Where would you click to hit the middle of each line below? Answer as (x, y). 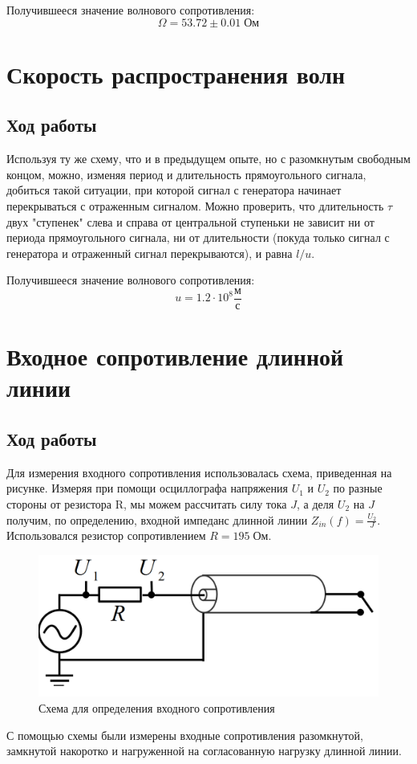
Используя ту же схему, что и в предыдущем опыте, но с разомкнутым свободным (208, 159)
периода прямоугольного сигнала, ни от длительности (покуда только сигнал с (198, 237)
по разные (358, 488)
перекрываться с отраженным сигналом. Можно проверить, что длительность (195, 205)
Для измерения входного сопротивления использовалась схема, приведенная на (199, 472)
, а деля (316, 503)
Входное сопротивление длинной (175, 356)
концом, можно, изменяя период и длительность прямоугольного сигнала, (186, 174)
